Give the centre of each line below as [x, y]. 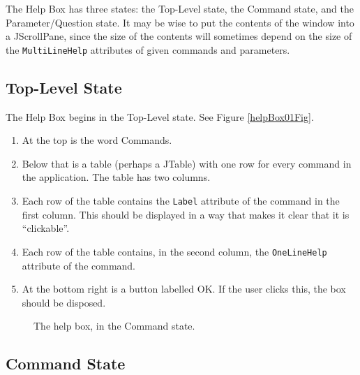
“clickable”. [46, 228]
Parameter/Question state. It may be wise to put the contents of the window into [180, 22]
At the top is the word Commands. [97, 140]
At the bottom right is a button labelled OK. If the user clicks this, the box [184, 289]
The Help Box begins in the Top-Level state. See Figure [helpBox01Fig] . [160, 116]
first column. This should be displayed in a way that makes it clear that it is [186, 214]
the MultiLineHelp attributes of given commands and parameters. [148, 49]
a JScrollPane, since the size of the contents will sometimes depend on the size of [179, 36]
